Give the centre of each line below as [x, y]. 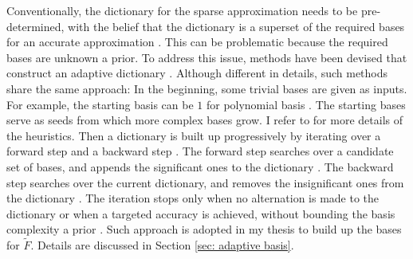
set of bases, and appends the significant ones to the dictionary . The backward [200, 166]
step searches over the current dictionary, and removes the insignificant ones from [205, 182]
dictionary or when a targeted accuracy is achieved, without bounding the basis [201, 213]
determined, [35, 26]
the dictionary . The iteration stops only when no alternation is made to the [193, 198]
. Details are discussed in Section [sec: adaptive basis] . [162, 245]
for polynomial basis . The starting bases [306, 104]
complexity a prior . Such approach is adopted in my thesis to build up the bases [204, 229]
